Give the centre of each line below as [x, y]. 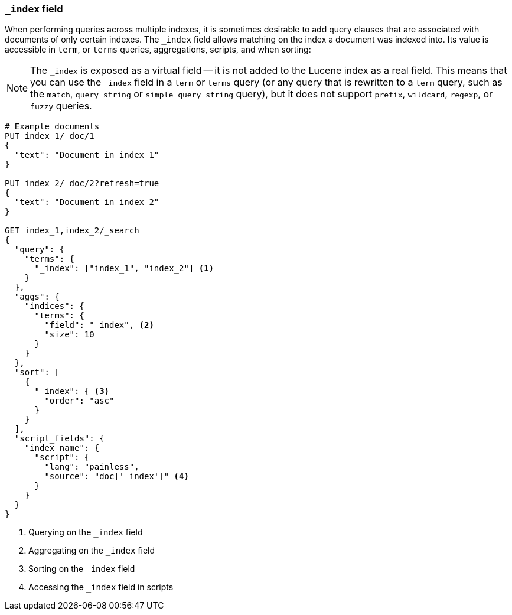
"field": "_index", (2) [99, 325]
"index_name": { [62, 448]
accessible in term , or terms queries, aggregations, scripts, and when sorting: [158, 50]
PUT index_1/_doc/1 [50, 136]
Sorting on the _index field [82, 569]
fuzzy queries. [61, 106]
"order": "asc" [79, 401]
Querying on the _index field [86, 532]
